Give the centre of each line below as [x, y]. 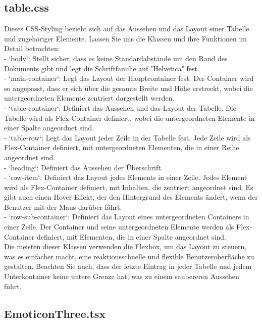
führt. [13, 286]
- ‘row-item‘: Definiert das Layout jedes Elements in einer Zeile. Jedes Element [126, 177]
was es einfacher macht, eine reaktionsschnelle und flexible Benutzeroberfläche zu [129, 256]
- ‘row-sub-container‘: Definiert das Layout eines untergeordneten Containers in [127, 217]
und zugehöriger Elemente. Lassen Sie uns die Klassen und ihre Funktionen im [125, 38]
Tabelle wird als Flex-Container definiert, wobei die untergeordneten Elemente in [129, 118]
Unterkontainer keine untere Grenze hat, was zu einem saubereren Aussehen [122, 276]
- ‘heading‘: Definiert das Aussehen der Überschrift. [84, 167]
